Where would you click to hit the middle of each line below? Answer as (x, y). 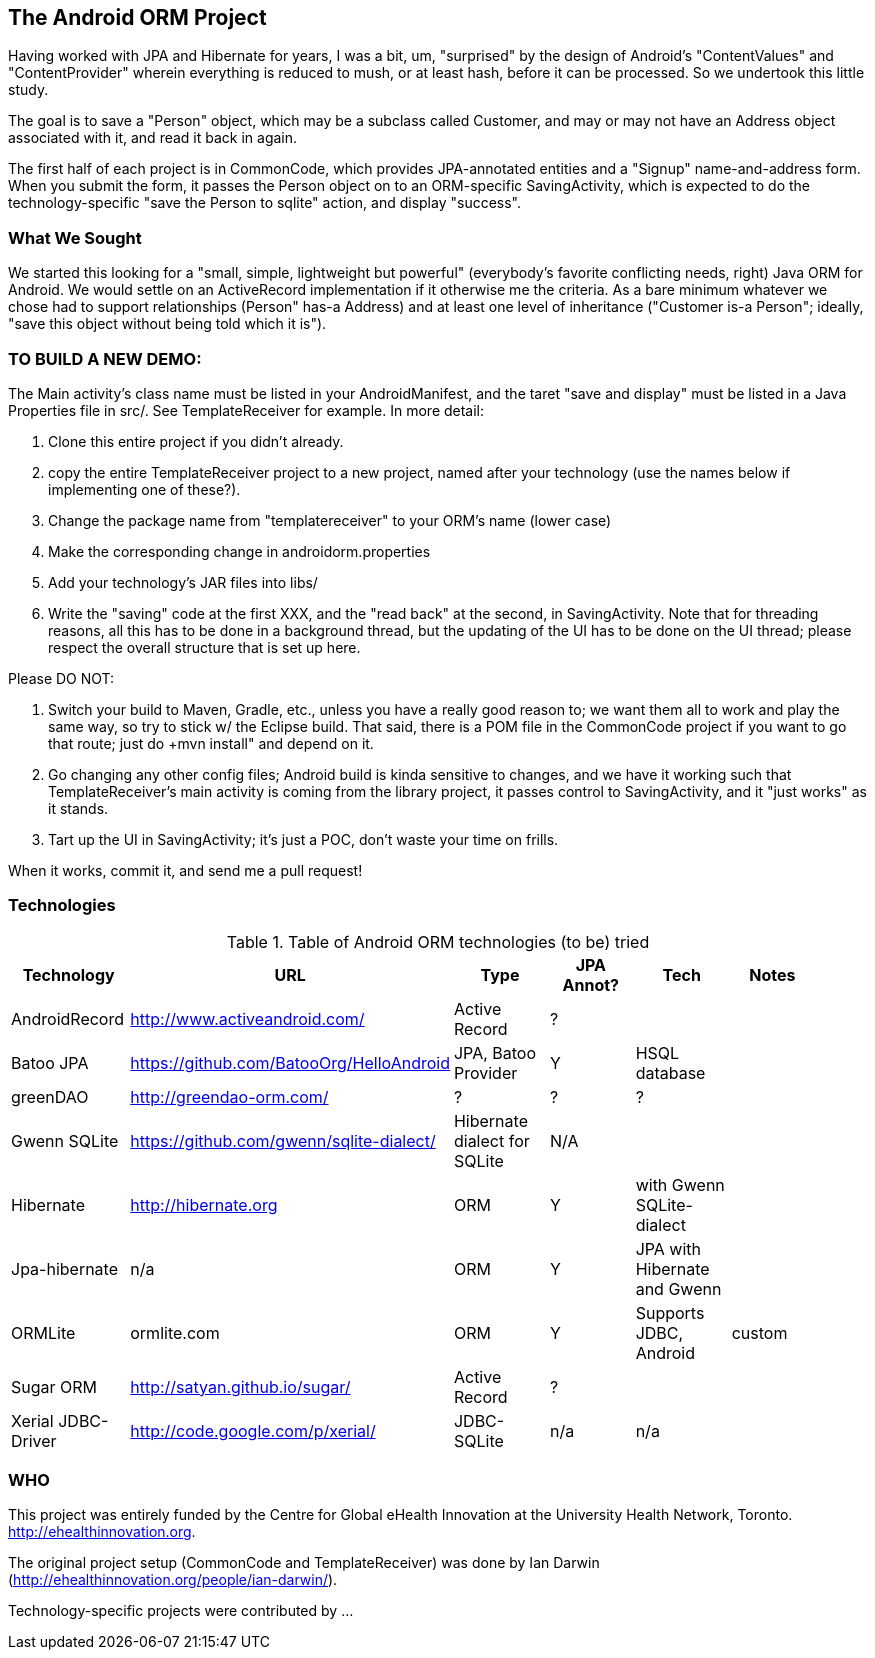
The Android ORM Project (137, 17)
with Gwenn (680, 1184)
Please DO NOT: (61, 678)
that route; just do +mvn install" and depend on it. (211, 743)
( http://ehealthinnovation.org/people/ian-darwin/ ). (173, 1580)
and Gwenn (678, 1288)
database (670, 1072)
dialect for (491, 1140)
